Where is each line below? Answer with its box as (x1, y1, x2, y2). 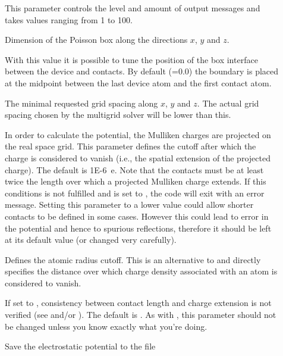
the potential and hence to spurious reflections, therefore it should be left (5, 221, 272, 234)
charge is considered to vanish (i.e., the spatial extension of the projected (5, 151, 271, 164)
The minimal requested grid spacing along (5, 96, 158, 109)
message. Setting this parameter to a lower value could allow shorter (5, 198, 254, 211)
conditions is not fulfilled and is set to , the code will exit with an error (5, 186, 265, 199)
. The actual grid (197, 96, 259, 109)
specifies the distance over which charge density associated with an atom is (5, 265, 278, 277)
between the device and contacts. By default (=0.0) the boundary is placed (5, 65, 279, 77)
